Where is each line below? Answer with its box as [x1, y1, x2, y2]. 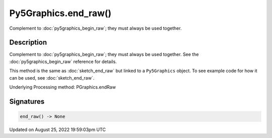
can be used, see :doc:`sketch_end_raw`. [9, 75, 95, 81]
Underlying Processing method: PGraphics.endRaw [9, 84, 116, 90]
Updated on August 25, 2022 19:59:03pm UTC [9, 126, 106, 132]
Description [9, 38, 47, 47]
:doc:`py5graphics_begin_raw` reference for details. [9, 58, 117, 64]
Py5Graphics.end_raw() [9, 8, 112, 19]
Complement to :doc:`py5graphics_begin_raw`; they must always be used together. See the [9, 51, 199, 57]
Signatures [9, 97, 45, 106]
